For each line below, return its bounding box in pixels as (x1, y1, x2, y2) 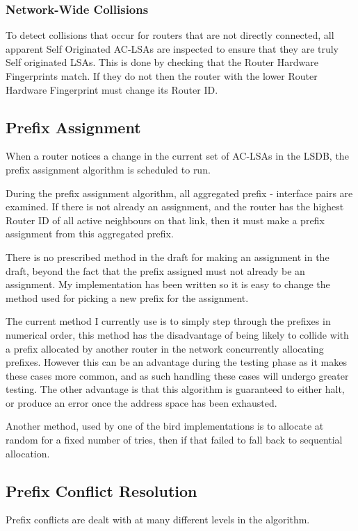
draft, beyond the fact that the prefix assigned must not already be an (6, 263, 305, 278)
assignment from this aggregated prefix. (6, 226, 174, 241)
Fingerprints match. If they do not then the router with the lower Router (6, 69, 318, 83)
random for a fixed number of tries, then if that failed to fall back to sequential (6, 432, 343, 447)
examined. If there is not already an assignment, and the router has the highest (6, 199, 344, 214)
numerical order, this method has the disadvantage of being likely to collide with (6, 327, 349, 342)
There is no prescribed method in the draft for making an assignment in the (6, 249, 329, 264)
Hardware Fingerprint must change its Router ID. (6, 82, 218, 96)
